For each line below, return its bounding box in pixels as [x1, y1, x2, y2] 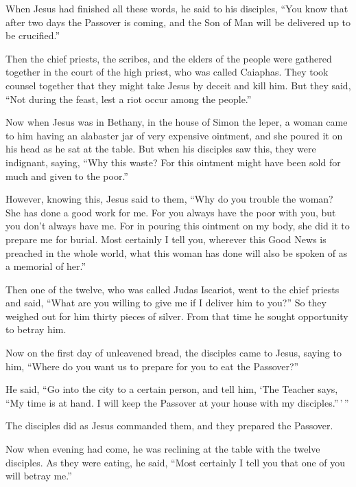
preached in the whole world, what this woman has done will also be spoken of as [5, 245, 348, 260]
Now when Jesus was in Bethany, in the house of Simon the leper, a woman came [5, 115, 348, 129]
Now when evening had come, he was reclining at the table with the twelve [5, 442, 320, 456]
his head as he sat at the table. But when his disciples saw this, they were [5, 141, 316, 156]
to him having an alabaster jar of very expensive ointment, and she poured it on [5, 128, 343, 142]
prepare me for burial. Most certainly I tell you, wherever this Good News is [5, 231, 327, 246]
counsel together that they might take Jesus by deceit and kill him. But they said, [5, 78, 351, 92]
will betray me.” [5, 468, 72, 483]
